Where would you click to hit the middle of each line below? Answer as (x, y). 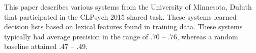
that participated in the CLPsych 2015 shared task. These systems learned (120, 16)
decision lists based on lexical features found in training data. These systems (123, 26)
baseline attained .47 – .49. (46, 46)
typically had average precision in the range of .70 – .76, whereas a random (121, 36)
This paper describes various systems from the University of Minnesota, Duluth (128, 7)
